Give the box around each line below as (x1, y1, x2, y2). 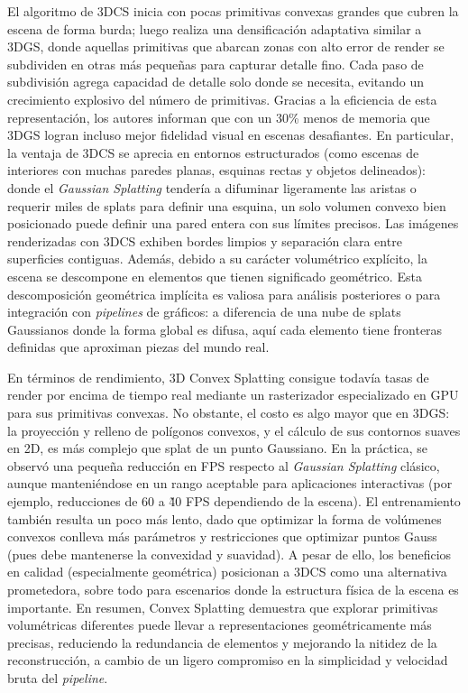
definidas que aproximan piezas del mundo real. (7, 337, 270, 356)
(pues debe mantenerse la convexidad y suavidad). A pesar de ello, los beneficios (7, 544, 452, 563)
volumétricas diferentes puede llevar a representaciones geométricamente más (7, 615, 432, 634)
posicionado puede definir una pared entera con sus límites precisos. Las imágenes (7, 214, 459, 233)
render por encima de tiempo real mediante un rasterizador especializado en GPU (7, 385, 459, 404)
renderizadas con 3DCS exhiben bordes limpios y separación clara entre (7, 231, 402, 250)
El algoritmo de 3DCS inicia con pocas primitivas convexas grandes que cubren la (7, 2, 459, 20)
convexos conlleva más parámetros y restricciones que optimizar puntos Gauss (7, 527, 437, 546)
